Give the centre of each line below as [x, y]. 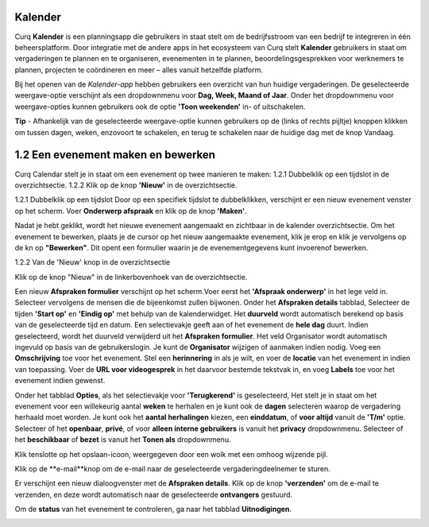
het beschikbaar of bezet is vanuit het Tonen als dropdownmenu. [123, 440]
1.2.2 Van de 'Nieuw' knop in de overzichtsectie [93, 262]
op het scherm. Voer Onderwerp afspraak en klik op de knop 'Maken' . [131, 211]
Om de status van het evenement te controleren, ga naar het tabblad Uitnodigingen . [153, 510]
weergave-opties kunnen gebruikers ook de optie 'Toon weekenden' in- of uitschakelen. [160, 107]
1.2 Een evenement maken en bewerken [115, 155]
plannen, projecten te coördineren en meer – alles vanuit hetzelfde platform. [139, 70]
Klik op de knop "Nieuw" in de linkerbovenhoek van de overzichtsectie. [131, 277]
